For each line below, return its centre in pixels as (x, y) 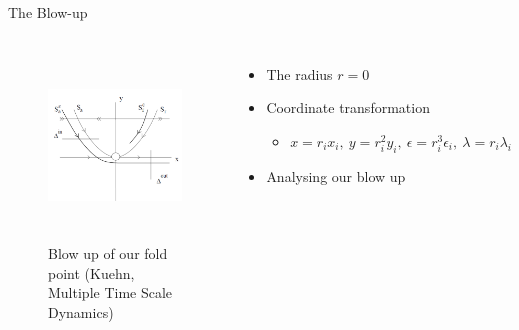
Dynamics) (81, 311)
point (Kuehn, (91, 272)
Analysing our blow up (336, 175)
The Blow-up (48, 12)
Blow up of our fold (108, 253)
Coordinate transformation (348, 107)
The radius (299, 73)
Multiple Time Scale (110, 292)
